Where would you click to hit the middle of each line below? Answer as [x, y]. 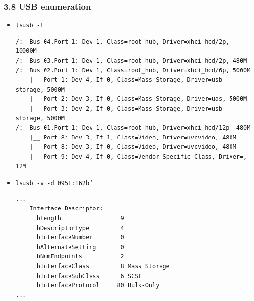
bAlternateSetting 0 [80, 247]
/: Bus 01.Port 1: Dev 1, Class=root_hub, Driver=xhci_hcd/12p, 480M [133, 128]
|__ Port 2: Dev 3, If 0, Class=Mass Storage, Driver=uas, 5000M [138, 99]
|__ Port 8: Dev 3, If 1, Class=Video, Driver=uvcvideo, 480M [133, 137]
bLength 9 [80, 219]
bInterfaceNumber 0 [80, 238]
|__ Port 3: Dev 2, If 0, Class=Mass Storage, [107, 109]
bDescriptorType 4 [80, 228]
